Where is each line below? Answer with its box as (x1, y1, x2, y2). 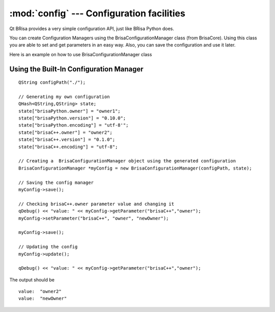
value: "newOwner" (18, 296, 67, 301)
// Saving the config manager (18, 179, 94, 185)
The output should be (9, 276, 55, 283)
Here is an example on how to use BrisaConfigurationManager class (9, 51, 152, 57)
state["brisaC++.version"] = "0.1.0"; (18, 137, 116, 142)
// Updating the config (18, 244, 78, 250)
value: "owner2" (18, 289, 62, 295)
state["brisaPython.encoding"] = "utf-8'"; (18, 123, 129, 128)
